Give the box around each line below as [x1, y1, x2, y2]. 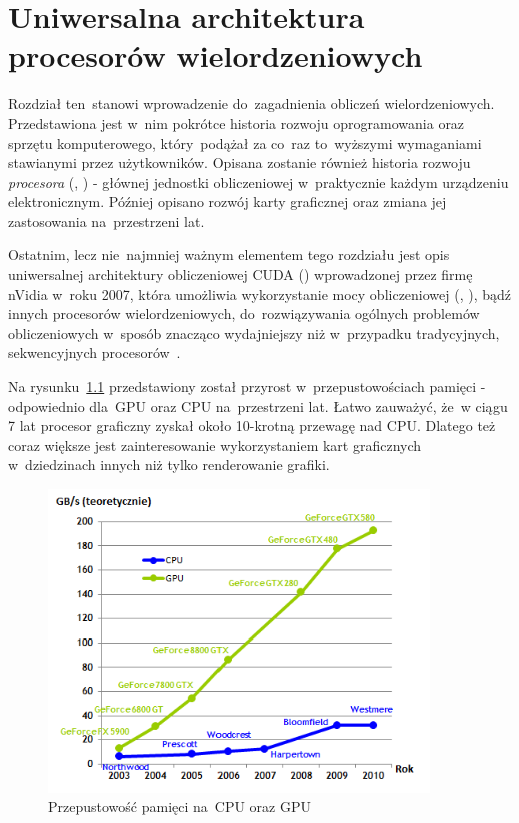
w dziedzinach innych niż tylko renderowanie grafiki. [8, 454, 330, 475]
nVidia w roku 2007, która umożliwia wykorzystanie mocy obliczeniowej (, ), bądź [8, 283, 512, 304]
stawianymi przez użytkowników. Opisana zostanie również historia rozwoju [8, 152, 471, 173]
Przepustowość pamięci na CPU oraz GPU [48, 796, 312, 817]
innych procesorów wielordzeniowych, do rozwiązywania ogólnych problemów [8, 303, 480, 324]
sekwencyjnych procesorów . [8, 342, 181, 363]
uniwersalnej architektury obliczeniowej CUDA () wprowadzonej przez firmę [8, 264, 473, 285]
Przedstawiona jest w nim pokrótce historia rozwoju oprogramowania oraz [8, 112, 465, 133]
